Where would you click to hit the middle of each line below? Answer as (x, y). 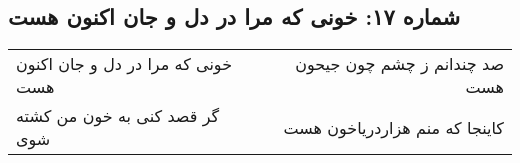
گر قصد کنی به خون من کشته (118, 116)
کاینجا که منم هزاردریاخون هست (393, 127)
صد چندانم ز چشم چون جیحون (399, 64)
